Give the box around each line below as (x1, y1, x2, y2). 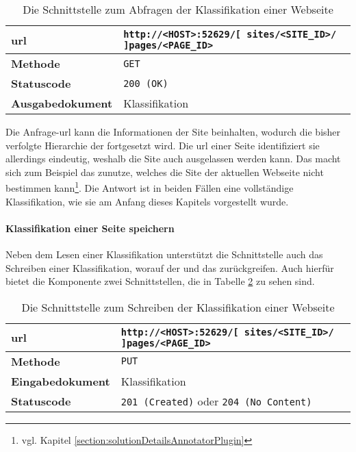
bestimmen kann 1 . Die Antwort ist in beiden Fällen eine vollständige (5, 179, 294, 195)
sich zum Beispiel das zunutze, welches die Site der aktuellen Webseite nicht (5, 164, 324, 179)
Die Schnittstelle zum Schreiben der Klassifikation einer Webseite (21, 299, 335, 315)
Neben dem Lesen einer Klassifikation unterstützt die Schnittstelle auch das (5, 247, 323, 262)
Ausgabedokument (11, 95, 113, 111)
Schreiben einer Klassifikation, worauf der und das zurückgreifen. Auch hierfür (5, 260, 334, 275)
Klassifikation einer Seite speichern (5, 221, 175, 235)
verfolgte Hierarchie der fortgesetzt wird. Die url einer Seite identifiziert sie (5, 138, 320, 152)
